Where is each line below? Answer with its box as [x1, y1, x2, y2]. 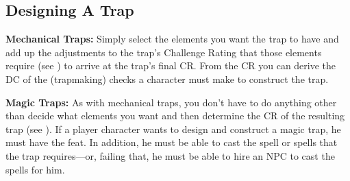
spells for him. [5, 162, 65, 176]
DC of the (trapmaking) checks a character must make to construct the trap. [5, 71, 329, 86]
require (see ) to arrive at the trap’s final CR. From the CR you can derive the [5, 58, 336, 73]
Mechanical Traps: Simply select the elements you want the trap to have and [5, 32, 339, 46]
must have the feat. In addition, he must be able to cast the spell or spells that [5, 135, 338, 149]
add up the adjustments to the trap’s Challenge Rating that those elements [5, 45, 322, 59]
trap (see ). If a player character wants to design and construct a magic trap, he [5, 121, 341, 136]
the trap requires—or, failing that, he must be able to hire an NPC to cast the [5, 148, 335, 162]
